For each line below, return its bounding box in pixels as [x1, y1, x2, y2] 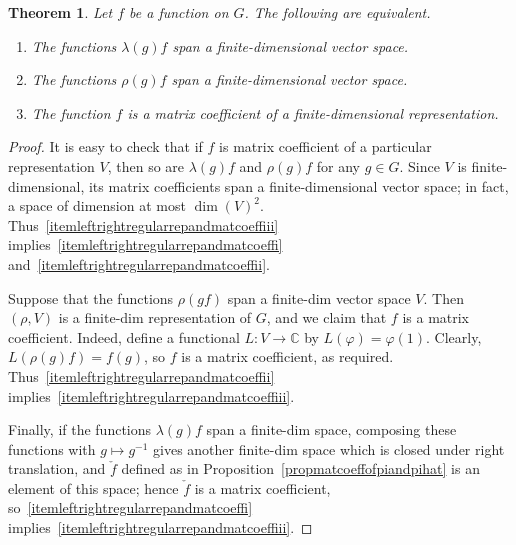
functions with [8, 438, 96, 459]
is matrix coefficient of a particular [219, 136, 432, 157]
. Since [399, 155, 440, 176]
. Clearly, [426, 326, 482, 347]
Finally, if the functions [8, 419, 152, 440]
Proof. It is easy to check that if [8, 136, 203, 157]
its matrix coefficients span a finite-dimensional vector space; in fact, [88, 175, 509, 196]
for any [316, 155, 360, 176]
